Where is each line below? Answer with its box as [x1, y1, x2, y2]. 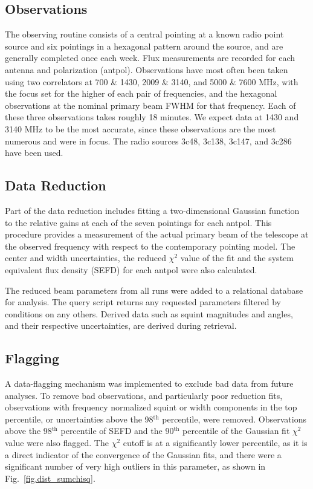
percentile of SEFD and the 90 [60, 424, 174, 437]
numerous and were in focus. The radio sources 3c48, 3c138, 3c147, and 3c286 [5, 134, 292, 147]
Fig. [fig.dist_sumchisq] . [5, 471, 95, 484]
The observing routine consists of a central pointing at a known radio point [5, 28, 284, 40]
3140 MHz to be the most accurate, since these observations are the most [5, 122, 276, 135]
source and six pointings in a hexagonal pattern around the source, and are [5, 39, 283, 52]
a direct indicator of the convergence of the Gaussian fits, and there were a [5, 448, 282, 461]
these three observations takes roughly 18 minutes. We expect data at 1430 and [5, 111, 299, 123]
